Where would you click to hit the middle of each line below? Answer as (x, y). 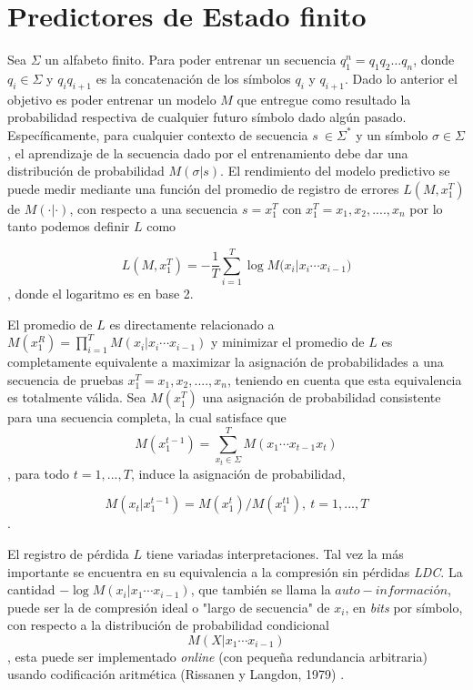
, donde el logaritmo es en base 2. (101, 293)
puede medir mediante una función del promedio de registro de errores (203, 188)
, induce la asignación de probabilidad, (238, 473)
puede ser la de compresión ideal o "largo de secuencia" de (169, 607)
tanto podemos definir (69, 226)
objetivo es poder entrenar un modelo (112, 99)
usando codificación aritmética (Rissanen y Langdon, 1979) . (176, 674)
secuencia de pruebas (65, 379)
